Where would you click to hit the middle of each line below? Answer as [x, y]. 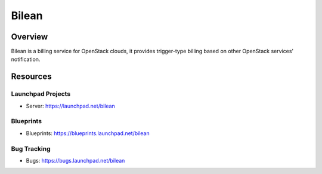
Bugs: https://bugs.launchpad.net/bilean [75, 160]
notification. [26, 59]
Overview [30, 37]
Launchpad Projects [41, 94]
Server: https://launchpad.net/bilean [71, 106]
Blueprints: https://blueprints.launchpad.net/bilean [88, 133]
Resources [31, 77]
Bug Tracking [31, 148]
